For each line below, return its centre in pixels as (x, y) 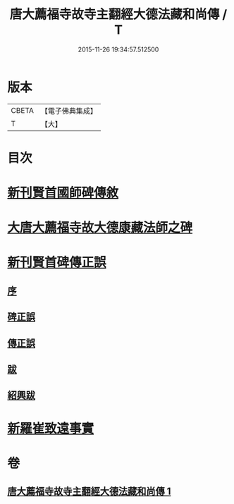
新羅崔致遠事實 (51, 428)
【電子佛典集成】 (69, 111)
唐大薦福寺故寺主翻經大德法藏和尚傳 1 (89, 492)
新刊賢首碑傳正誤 (57, 263)
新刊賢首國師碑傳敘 (63, 193)
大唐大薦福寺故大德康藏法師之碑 (100, 228)
